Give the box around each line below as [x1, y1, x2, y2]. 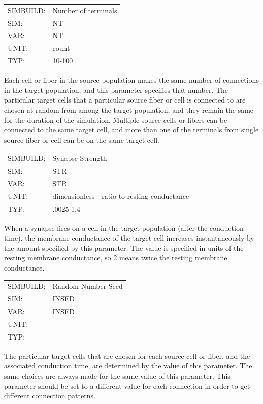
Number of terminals [52, 5, 117, 15]
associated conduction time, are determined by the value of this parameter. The [4, 360, 252, 371]
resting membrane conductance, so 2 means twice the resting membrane [4, 252, 227, 263]
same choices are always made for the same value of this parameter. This [4, 370, 231, 381]
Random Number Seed [52, 281, 123, 291]
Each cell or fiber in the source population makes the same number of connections [4, 75, 259, 85]
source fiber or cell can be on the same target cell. [4, 134, 159, 145]
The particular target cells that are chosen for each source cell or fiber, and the [4, 350, 250, 361]
